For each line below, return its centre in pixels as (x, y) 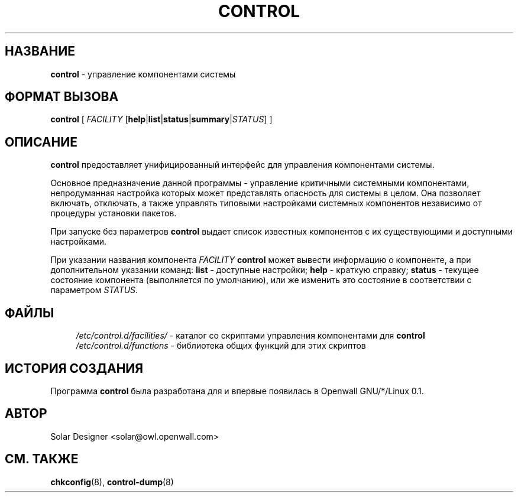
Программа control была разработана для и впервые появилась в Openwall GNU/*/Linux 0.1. (237, 391)
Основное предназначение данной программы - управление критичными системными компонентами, (260, 183)
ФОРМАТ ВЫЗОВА (62, 97)
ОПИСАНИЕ (41, 142)
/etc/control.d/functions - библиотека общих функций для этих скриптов (221, 346)
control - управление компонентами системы (143, 74)
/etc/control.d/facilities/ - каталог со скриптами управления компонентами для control (250, 336)
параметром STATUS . (94, 290)
